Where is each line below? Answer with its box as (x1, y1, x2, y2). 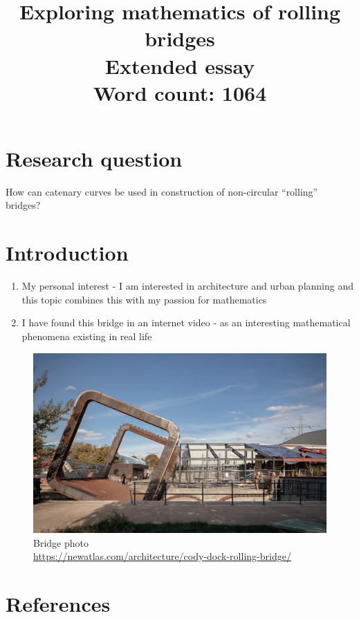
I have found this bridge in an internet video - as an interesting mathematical (21, 315, 351, 330)
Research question (6, 144, 183, 172)
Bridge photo (33, 535, 89, 550)
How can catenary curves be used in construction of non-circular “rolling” (6, 184, 318, 198)
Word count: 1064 (93, 78, 267, 106)
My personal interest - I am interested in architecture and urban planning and (21, 279, 354, 293)
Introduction (6, 238, 129, 267)
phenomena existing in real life (21, 328, 152, 343)
